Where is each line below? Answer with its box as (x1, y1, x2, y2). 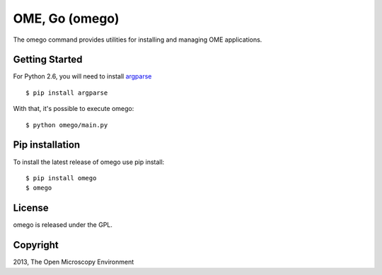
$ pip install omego (25, 174, 97, 182)
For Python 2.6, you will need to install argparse (13, 72, 152, 81)
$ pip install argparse (25, 88, 108, 97)
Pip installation (13, 139, 81, 151)
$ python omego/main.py (25, 121, 108, 129)
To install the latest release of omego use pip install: (13, 158, 165, 166)
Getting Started (13, 54, 83, 66)
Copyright (13, 239, 59, 251)
